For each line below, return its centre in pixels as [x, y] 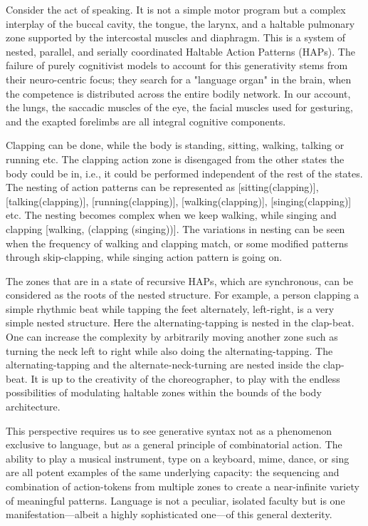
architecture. [33, 407]
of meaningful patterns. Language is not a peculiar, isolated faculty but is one [175, 500]
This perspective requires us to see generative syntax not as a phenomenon [169, 430]
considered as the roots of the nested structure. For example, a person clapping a [183, 295]
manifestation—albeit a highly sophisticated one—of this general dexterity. [169, 514]
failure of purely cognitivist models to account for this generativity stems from [177, 65]
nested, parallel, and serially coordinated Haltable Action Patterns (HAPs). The [180, 51]
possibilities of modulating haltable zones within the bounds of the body [164, 392]
